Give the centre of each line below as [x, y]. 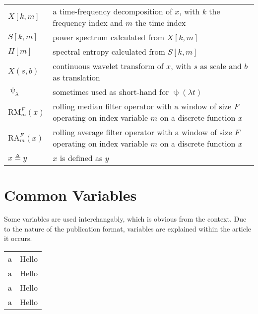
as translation [76, 77]
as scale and [221, 66]
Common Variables [70, 195]
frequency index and [88, 23]
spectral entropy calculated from [109, 51]
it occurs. [18, 238]
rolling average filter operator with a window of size [142, 132]
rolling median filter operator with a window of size [142, 106]
